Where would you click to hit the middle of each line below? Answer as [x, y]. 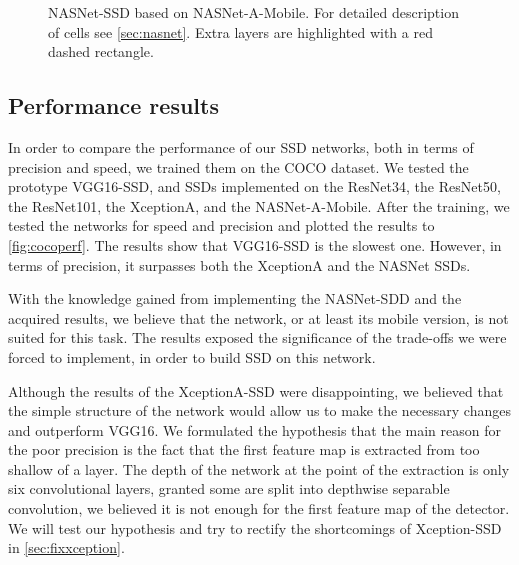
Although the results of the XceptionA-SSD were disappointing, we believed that [256, 390]
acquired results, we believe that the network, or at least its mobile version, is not [258, 317]
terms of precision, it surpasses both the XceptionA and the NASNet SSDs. [239, 264]
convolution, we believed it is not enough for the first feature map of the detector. [259, 508]
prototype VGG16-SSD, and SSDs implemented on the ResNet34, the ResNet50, [254, 186]
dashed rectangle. [101, 51]
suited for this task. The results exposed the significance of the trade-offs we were [257, 337]
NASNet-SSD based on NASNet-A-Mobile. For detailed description [253, 12]
